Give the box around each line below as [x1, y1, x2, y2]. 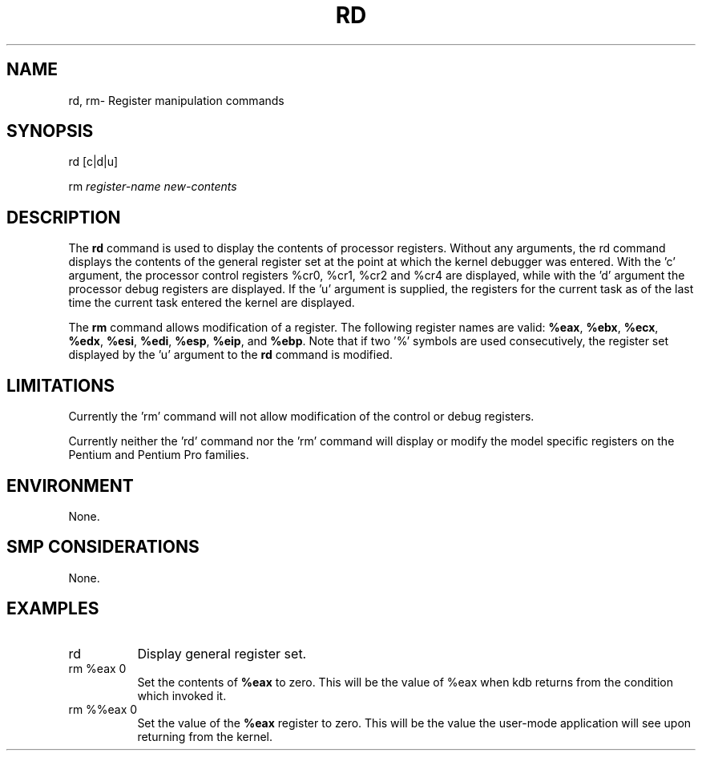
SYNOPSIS [6, 121, 94, 142]
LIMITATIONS [6, 375, 115, 396]
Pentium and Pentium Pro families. [68, 448, 249, 462]
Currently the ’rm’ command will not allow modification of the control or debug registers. [68, 409, 535, 424]
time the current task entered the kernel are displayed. [68, 296, 355, 310]
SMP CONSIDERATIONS [6, 537, 200, 558]
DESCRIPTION [6, 207, 121, 228]
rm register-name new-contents [68, 179, 237, 194]
